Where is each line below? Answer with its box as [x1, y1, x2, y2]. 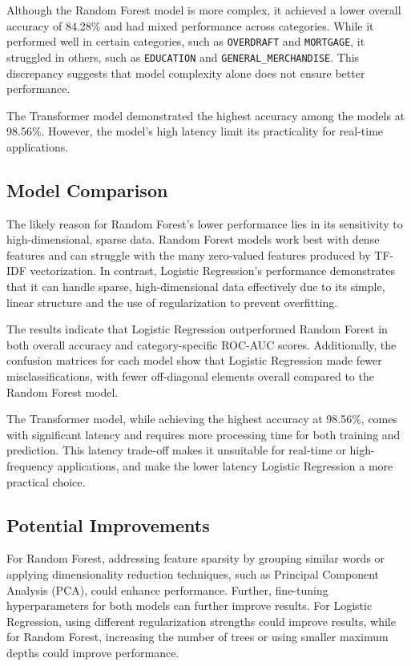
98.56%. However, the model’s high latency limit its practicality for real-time [6, 123, 384, 139]
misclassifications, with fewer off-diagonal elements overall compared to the [6, 368, 374, 385]
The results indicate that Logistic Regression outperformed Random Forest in [6, 321, 388, 337]
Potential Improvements [6, 512, 210, 537]
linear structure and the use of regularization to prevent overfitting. [6, 293, 338, 310]
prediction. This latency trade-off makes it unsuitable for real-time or [6, 442, 346, 458]
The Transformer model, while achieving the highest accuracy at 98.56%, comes [6, 410, 398, 427]
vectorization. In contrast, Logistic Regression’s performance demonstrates [30, 262, 395, 279]
